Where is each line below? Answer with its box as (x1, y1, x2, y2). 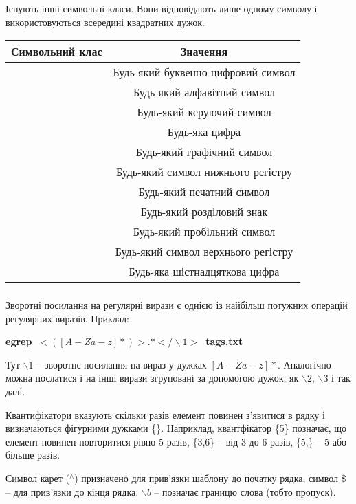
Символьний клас (11, 43, 102, 60)
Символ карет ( (5, 470, 69, 485)
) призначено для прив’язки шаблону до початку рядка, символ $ (74, 470, 346, 485)
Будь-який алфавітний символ (133, 84, 275, 100)
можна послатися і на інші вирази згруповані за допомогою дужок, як (5, 371, 299, 385)
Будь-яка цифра (167, 124, 241, 140)
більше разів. (5, 448, 60, 462)
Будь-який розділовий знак (140, 204, 268, 220)
